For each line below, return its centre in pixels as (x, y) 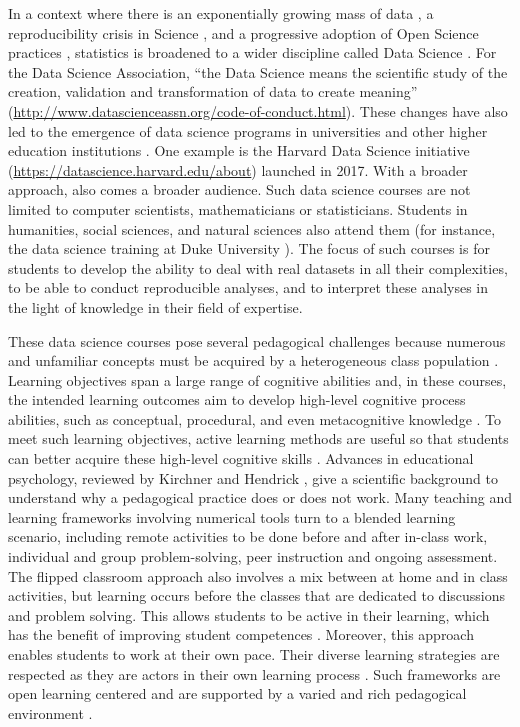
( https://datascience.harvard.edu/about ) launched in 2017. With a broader (238, 169)
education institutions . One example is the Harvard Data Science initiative (239, 150)
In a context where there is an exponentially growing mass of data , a (221, 13)
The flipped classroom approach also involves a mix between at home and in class (258, 575)
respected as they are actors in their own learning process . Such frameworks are (254, 673)
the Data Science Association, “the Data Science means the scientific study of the (258, 71)
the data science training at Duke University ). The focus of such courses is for (249, 248)
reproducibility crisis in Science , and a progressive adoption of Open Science (243, 32)
